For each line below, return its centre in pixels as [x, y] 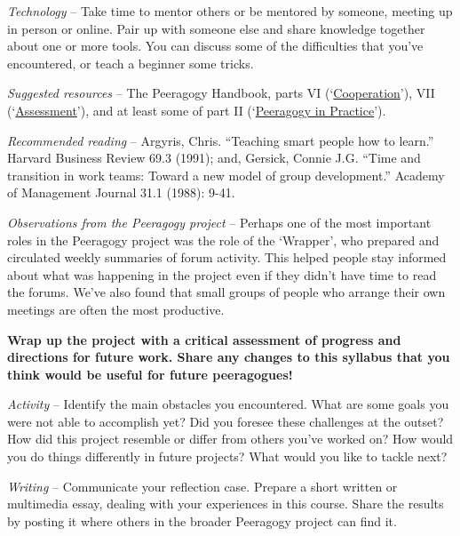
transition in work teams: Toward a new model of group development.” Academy [226, 175]
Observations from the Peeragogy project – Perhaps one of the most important [219, 222]
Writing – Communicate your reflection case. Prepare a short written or [202, 486]
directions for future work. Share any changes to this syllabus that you [229, 357]
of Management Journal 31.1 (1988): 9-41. [121, 192]
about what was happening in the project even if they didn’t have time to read [222, 274]
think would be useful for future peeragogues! [150, 374]
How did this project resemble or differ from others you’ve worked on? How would [230, 439]
